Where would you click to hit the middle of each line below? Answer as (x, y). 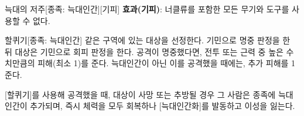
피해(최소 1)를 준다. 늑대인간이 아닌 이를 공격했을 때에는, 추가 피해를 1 (167, 63)
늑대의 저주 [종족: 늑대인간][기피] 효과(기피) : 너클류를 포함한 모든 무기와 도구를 (147, 9)
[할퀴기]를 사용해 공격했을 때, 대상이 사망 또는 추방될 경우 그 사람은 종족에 (140, 94)
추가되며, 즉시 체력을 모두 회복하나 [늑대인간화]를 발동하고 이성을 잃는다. (163, 106)
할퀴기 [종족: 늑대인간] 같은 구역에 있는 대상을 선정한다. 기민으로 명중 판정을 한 (148, 40)
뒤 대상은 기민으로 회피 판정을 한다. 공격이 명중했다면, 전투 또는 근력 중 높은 (144, 51)
